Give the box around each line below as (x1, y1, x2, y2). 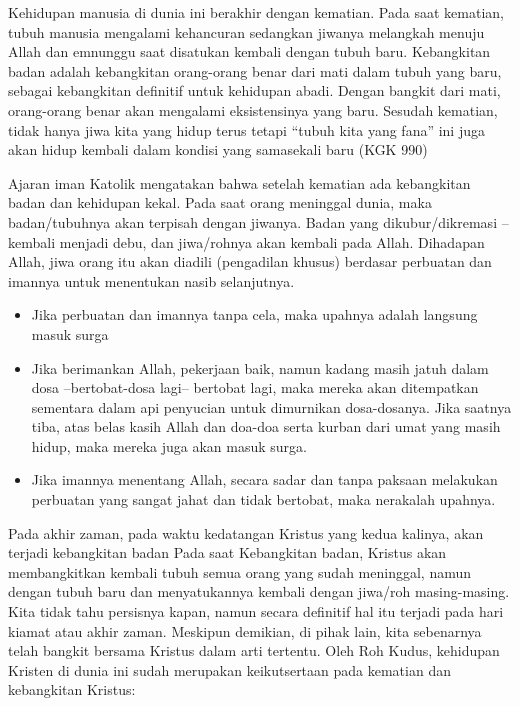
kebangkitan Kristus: (8, 679, 136, 700)
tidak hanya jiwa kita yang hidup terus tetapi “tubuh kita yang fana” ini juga (8, 119, 485, 140)
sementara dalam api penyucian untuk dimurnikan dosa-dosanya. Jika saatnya (31, 396, 512, 417)
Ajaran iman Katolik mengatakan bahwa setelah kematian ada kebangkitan (8, 172, 471, 193)
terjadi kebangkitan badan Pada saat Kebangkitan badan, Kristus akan (8, 542, 447, 563)
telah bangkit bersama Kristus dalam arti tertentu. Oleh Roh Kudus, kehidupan (8, 640, 500, 661)
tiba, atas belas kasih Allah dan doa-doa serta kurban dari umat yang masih (31, 416, 501, 437)
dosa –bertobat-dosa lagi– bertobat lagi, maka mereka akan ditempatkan (31, 377, 479, 398)
